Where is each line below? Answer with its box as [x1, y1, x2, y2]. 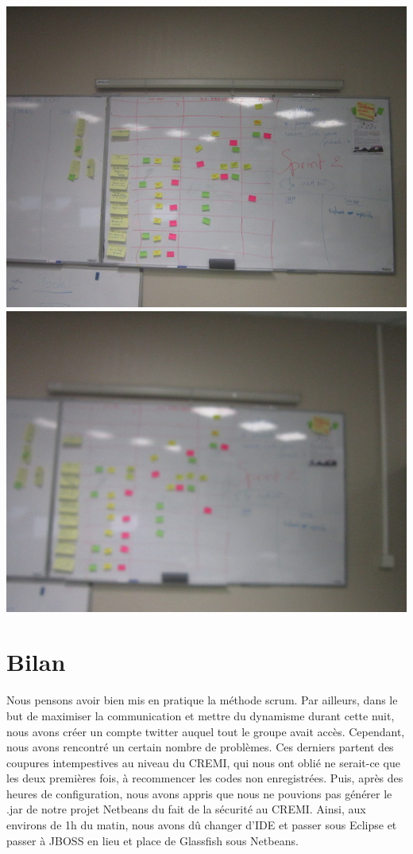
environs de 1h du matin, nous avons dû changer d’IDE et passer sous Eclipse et [6, 817, 397, 833]
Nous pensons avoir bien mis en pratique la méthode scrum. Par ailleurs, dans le [6, 692, 398, 708]
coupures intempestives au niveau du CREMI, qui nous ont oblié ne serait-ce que [6, 754, 400, 770]
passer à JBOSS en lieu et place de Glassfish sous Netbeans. [6, 832, 299, 848]
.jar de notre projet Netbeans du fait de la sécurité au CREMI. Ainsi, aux [6, 801, 366, 817]
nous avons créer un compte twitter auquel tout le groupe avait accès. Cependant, [6, 723, 405, 739]
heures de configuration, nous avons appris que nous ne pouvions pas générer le [6, 785, 392, 801]
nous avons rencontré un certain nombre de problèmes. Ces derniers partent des [6, 739, 394, 755]
